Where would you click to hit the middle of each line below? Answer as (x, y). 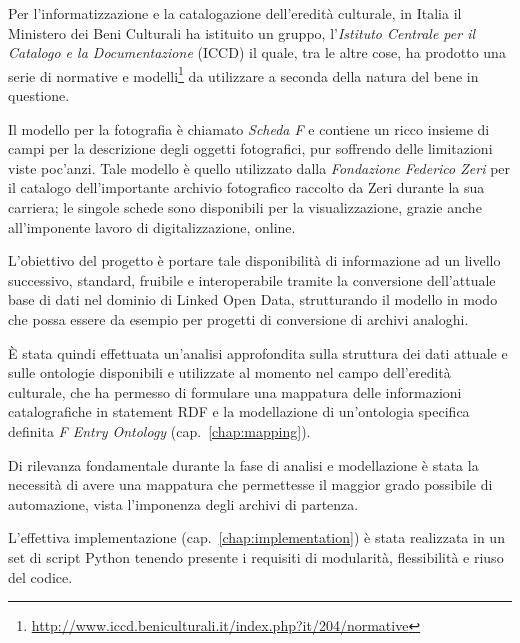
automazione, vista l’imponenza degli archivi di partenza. (183, 503)
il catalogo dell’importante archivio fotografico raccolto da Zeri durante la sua (246, 187)
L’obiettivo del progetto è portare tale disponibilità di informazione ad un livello (254, 260)
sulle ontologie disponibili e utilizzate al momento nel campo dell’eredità (229, 372)
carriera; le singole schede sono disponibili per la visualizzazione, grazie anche (245, 207)
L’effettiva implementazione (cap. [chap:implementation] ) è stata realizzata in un (256, 537)
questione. (39, 95)
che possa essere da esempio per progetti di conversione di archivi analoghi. (238, 318)
